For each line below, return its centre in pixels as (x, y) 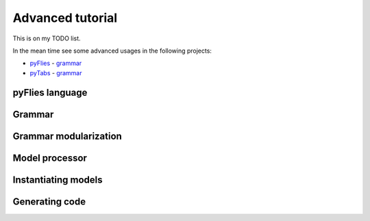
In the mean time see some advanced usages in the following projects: (112, 51)
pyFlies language (50, 92)
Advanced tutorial (65, 18)
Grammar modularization (67, 136)
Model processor (50, 158)
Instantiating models (58, 180)
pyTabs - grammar (56, 73)
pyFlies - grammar (56, 63)
